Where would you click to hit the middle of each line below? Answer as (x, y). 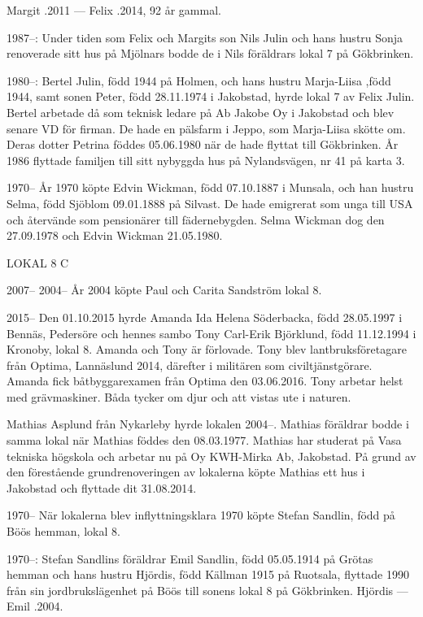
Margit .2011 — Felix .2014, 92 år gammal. (114, 10)
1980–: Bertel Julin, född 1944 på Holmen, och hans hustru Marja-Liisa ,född (199, 80)
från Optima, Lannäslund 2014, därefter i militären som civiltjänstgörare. (190, 365)
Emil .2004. (35, 606)
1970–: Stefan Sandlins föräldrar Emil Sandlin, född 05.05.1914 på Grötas (190, 558)
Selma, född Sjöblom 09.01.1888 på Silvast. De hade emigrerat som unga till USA (210, 203)
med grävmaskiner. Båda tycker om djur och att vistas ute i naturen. (179, 396)
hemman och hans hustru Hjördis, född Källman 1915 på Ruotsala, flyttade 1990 (208, 574)
